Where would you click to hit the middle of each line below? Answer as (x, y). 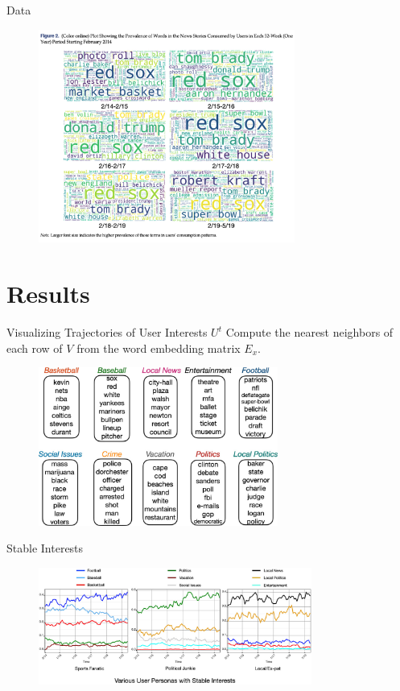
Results (48, 294)
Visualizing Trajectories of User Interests (107, 332)
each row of (35, 348)
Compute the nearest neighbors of (309, 332)
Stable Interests (45, 548)
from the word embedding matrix (159, 348)
